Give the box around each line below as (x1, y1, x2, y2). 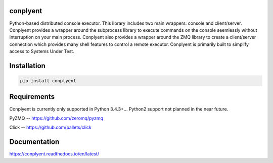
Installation (9, 61, 45, 70)
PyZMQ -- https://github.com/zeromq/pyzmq (9, 115, 104, 121)
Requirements (9, 92, 55, 101)
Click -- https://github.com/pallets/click (9, 124, 92, 131)
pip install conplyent (20, 78, 76, 84)
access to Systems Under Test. (9, 48, 74, 55)
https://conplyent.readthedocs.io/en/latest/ (9, 151, 100, 157)
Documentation (9, 138, 60, 146)
